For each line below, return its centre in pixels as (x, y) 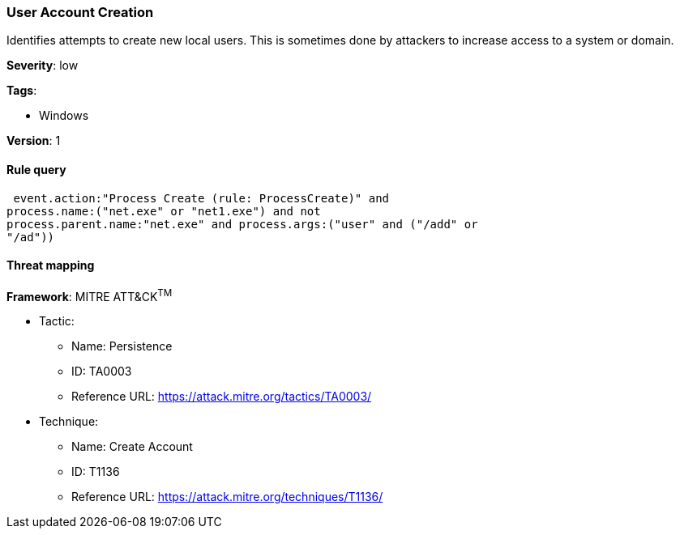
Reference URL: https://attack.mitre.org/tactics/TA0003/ (222, 397)
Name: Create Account (132, 447)
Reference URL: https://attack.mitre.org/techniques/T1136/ (227, 497)
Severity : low (43, 66)
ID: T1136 (96, 472)
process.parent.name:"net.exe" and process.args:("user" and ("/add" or (242, 224)
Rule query (36, 169)
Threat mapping (51, 265)
